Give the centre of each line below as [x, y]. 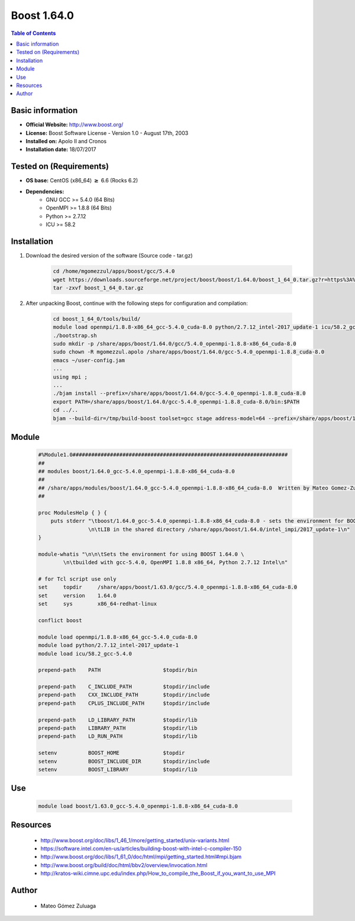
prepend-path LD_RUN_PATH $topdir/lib [118, 736]
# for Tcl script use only [77, 579]
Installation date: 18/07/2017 [61, 149]
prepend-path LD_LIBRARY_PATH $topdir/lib [118, 720]
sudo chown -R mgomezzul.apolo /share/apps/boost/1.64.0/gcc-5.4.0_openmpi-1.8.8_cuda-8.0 [189, 352]
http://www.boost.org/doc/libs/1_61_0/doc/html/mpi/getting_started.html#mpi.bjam [141, 857]
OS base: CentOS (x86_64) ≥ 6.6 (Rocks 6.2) [82, 181]
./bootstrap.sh [75, 335]
